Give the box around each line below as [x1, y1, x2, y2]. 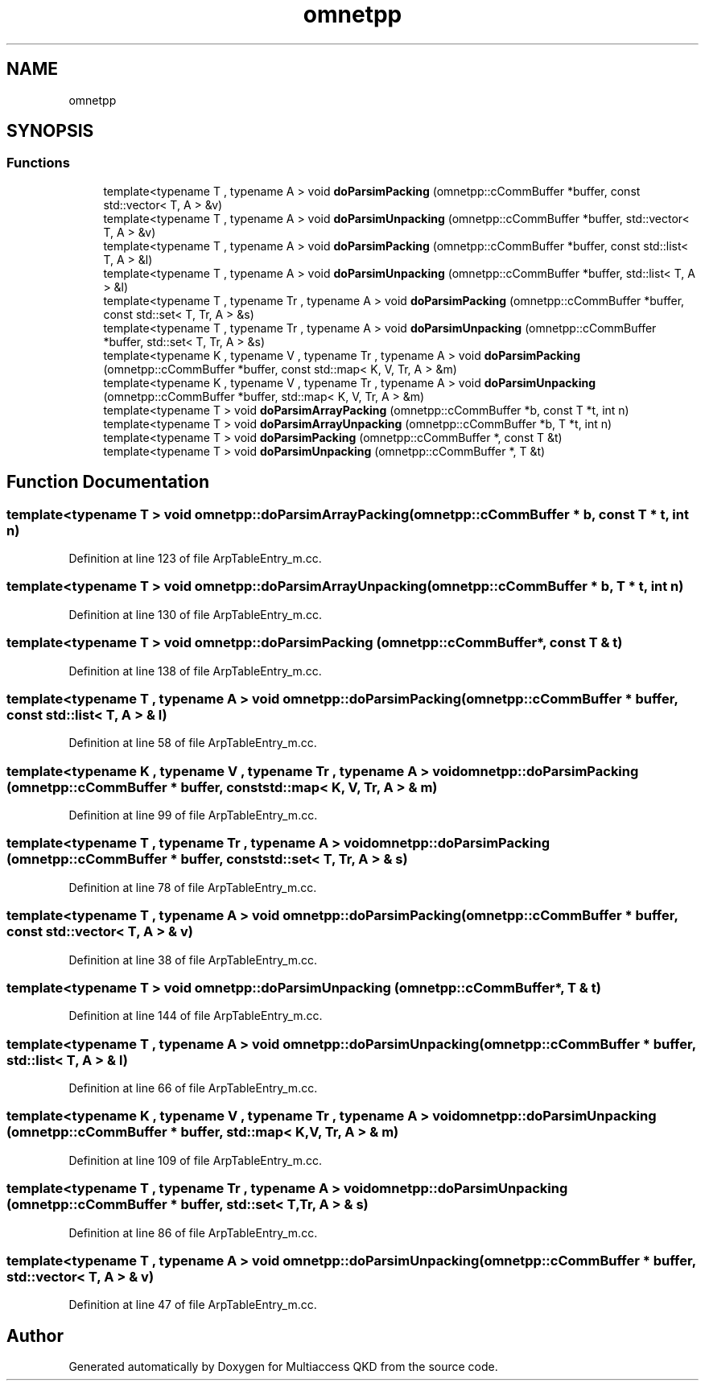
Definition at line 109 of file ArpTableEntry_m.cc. [68, 1153, 323, 1167]
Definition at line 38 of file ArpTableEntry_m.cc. [68, 952, 318, 967]
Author [6, 1325, 64, 1346]
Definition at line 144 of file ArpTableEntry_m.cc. [68, 1009, 323, 1023]
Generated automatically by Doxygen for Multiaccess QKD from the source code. [68, 1360, 498, 1374]
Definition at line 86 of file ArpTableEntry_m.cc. [68, 1225, 318, 1240]
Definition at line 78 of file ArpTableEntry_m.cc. [68, 880, 317, 894]
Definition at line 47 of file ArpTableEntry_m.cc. [68, 1298, 317, 1312]
